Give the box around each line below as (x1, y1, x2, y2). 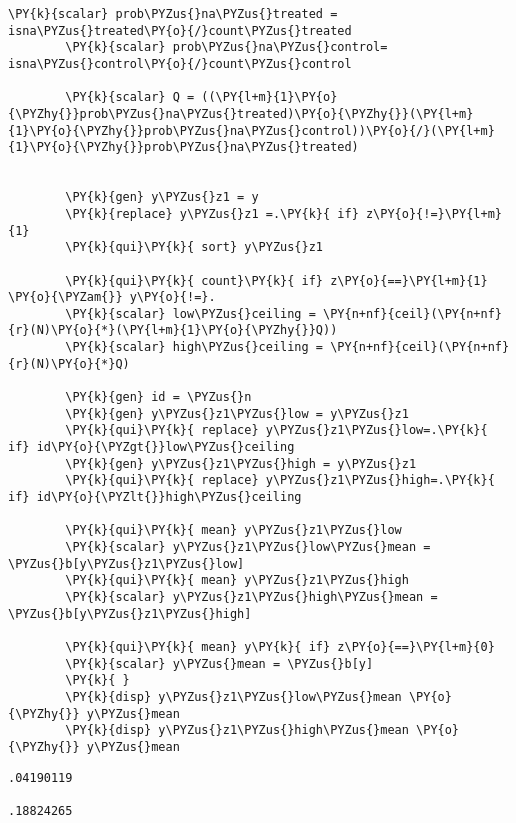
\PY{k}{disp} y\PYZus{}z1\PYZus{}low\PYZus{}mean (65, 689, 402, 704)
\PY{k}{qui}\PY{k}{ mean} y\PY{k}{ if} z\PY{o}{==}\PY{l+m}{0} (65, 639, 495, 654)
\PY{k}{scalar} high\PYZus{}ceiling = (65, 340, 323, 355)
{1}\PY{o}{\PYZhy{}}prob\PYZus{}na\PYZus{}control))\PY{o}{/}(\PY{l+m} (8, 123, 495, 138)
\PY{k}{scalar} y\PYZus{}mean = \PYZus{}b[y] (65, 656, 374, 671)
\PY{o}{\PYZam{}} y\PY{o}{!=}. (8, 290, 216, 305)
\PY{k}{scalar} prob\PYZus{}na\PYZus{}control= (65, 40, 388, 55)
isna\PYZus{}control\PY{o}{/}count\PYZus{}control (8, 56, 352, 71)
